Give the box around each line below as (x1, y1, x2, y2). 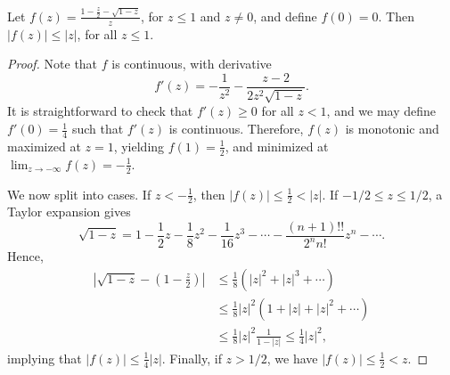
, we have (266, 348, 318, 367)
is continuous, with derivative (111, 54, 272, 73)
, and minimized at (225, 136, 329, 155)
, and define (253, 6, 317, 25)
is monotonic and (345, 119, 439, 138)
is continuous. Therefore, (168, 119, 304, 138)
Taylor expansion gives (7, 202, 131, 221)
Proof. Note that (7, 54, 98, 73)
